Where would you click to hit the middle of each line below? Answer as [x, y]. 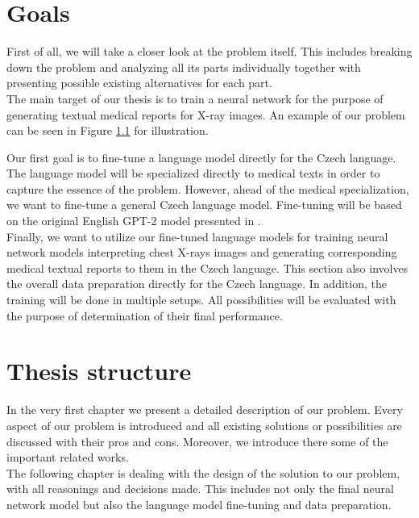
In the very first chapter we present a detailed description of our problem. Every [205, 409]
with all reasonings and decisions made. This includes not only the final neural [200, 489]
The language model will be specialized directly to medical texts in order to [193, 173]
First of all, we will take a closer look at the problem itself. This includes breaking [209, 51]
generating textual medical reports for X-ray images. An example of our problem [206, 114]
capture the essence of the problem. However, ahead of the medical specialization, [208, 188]
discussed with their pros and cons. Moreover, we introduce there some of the [197, 441]
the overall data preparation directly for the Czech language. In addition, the [197, 284]
